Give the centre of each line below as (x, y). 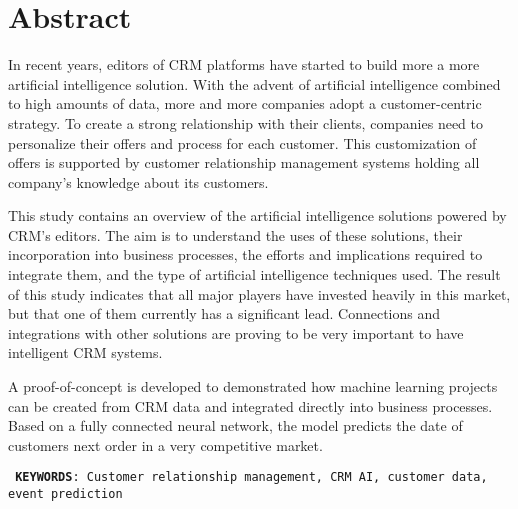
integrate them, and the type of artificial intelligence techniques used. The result (254, 274)
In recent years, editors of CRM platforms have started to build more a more (244, 64)
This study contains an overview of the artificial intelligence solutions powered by (257, 215)
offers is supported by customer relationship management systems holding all (244, 162)
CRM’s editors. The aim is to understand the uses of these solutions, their (235, 234)
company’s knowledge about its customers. (138, 181)
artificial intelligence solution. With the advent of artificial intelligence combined (254, 83)
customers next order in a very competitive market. (165, 444)
